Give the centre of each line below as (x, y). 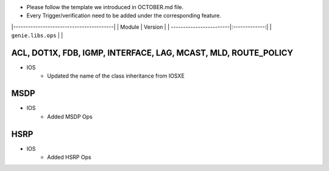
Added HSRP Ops (69, 157)
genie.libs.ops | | (37, 35)
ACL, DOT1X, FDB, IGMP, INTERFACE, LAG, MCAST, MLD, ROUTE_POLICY (152, 53)
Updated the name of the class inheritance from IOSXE (116, 76)
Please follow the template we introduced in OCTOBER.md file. (105, 7)
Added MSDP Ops (70, 117)
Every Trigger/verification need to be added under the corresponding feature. (124, 16)
